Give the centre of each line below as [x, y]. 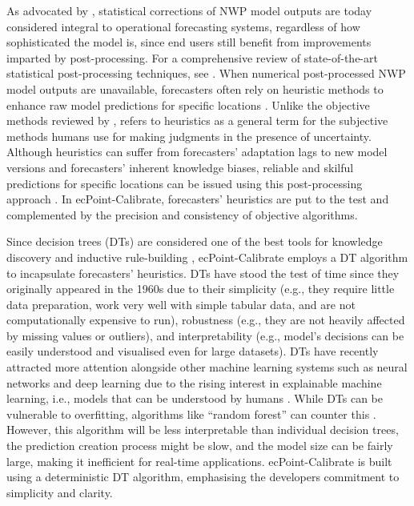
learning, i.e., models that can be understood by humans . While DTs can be [195, 398]
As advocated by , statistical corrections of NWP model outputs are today [189, 10]
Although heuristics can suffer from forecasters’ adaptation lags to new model [197, 152]
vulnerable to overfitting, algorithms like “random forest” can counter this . [191, 414]
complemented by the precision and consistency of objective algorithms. [182, 214]
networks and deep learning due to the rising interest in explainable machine [194, 382]
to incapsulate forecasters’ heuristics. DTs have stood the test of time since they [203, 273]
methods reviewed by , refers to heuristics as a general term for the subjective [197, 120]
